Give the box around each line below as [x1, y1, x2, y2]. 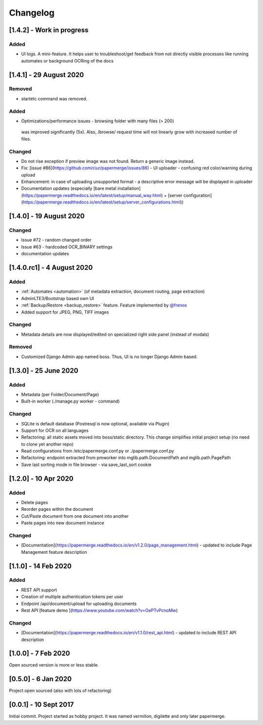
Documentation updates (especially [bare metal [21, 185, 117, 191]
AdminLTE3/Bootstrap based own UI [21, 295, 94, 301]
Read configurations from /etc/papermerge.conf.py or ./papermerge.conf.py [21, 448, 174, 454]
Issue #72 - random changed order [21, 237, 92, 243]
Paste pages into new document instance [21, 520, 104, 526]
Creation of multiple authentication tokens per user [21, 594, 124, 600]
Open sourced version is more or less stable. [9, 662, 99, 668]
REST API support [21, 587, 57, 593]
